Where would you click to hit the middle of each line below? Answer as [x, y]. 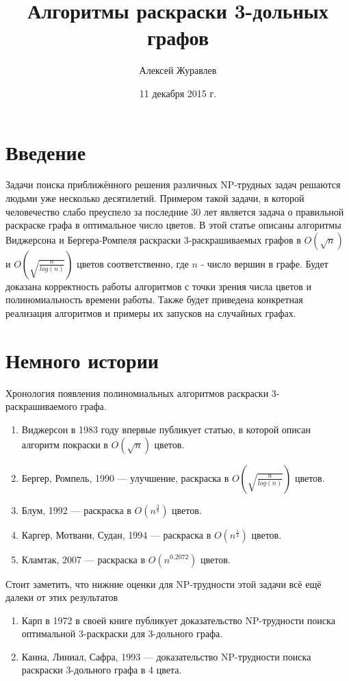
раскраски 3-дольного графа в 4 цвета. [102, 670]
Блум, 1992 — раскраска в [76, 510]
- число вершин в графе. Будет [264, 263]
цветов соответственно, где [133, 263]
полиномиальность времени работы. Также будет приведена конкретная [154, 299]
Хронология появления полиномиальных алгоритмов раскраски [137, 393]
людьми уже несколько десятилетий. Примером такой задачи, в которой [155, 198]
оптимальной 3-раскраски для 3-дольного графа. [122, 633]
